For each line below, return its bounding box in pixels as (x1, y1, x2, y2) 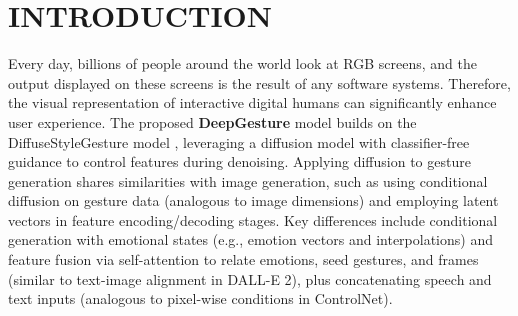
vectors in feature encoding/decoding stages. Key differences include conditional (8, 209, 498, 230)
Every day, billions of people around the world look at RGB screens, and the (8, 53, 477, 74)
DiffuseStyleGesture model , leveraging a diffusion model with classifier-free (8, 131, 470, 152)
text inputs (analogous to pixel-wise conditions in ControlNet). (8, 288, 393, 309)
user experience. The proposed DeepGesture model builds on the (8, 111, 417, 132)
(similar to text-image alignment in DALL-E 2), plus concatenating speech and (8, 268, 492, 289)
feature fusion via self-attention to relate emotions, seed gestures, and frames (8, 249, 479, 270)
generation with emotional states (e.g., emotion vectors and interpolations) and (8, 229, 493, 250)
